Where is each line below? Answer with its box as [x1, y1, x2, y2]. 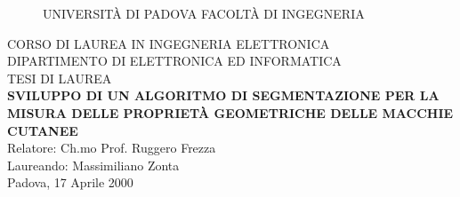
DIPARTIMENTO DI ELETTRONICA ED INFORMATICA [7, 51, 342, 70]
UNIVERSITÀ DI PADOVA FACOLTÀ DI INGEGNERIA [43, 4, 365, 22]
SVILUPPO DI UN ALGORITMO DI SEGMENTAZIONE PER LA [7, 86, 440, 105]
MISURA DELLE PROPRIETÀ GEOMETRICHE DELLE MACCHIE [7, 103, 454, 122]
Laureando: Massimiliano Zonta [7, 155, 180, 174]
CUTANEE [7, 121, 78, 139]
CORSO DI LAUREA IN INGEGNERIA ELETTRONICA [7, 34, 330, 52]
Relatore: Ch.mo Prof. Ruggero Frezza [7, 138, 216, 157]
